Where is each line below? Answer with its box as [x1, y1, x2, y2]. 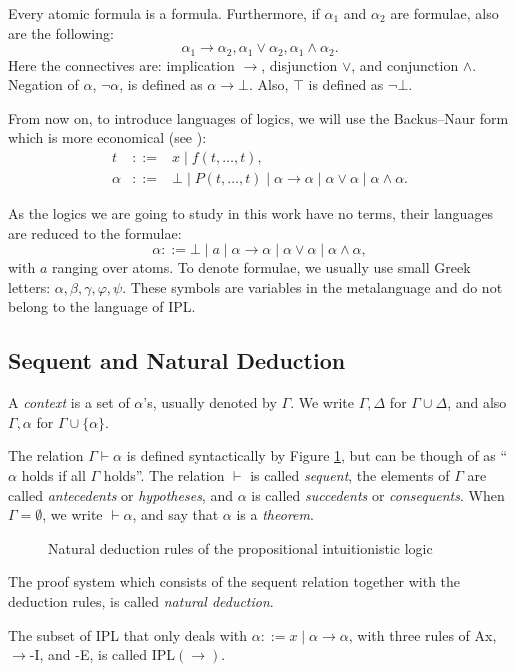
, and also [447, 392, 507, 413]
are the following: [8, 22, 114, 43]
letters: [8, 276, 51, 297]
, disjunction [261, 54, 338, 75]
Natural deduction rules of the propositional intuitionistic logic [48, 537, 433, 558]
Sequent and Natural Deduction [8, 345, 346, 376]
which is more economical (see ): [8, 127, 207, 148]
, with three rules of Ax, [348, 624, 497, 645]
